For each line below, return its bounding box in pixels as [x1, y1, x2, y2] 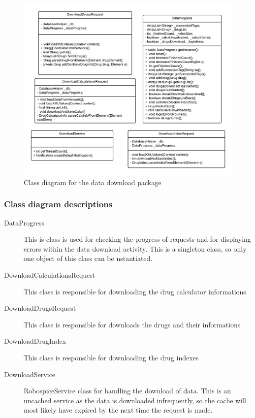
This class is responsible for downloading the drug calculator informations [24, 286, 246, 296]
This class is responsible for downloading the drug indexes [24, 352, 199, 362]
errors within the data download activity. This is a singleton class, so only [24, 243, 247, 254]
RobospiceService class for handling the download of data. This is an [24, 386, 231, 396]
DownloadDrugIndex [4, 336, 66, 346]
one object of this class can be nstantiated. [24, 253, 153, 263]
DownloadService [4, 369, 56, 379]
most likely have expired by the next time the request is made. [24, 405, 213, 415]
